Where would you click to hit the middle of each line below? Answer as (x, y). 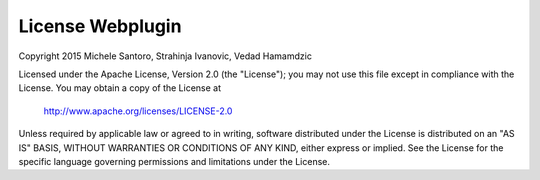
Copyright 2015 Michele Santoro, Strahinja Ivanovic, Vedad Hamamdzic (165, 56)
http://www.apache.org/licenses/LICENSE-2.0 (138, 111)
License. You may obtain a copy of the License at (120, 88)
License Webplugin (100, 26)
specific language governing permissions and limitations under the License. (174, 161)
